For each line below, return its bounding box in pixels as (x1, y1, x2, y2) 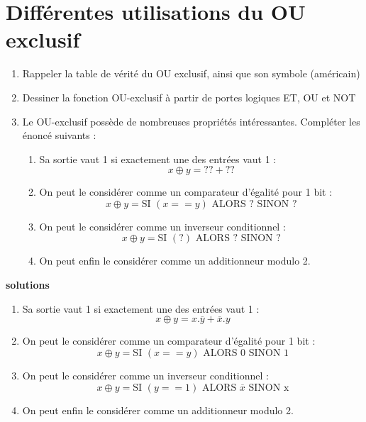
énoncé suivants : (22, 128, 96, 143)
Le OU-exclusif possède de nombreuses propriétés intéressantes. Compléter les (22, 113, 360, 128)
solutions (6, 277, 50, 292)
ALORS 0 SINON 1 (203, 348, 289, 359)
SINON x (248, 382, 289, 393)
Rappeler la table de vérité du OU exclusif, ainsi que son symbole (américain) (22, 66, 360, 81)
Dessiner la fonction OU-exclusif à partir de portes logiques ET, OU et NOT (22, 89, 356, 104)
